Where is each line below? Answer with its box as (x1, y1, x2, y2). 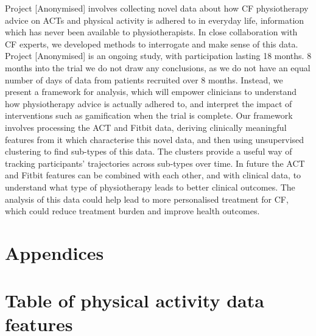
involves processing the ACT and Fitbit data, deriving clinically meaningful (5, 121, 287, 133)
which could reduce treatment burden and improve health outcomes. (5, 205, 260, 217)
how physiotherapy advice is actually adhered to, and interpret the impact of (5, 97, 292, 110)
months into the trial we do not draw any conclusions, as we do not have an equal (5, 61, 311, 74)
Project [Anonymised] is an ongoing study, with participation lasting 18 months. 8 (5, 49, 312, 62)
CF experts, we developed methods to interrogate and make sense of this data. (5, 37, 298, 50)
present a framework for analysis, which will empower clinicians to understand (5, 85, 297, 98)
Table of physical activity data (5, 288, 264, 313)
